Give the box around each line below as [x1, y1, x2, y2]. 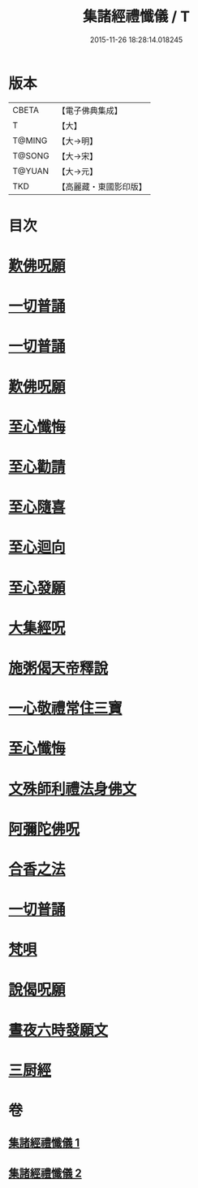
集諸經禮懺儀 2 [8, 1166, 83, 1180]
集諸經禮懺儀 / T [82, 7, 191, 26]
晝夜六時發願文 [8, 1021, 109, 1039]
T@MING [12, 135, 48, 146]
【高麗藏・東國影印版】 [57, 180, 148, 192]
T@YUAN [12, 165, 49, 176]
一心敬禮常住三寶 [8, 700, 123, 718]
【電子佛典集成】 [57, 105, 123, 116]
